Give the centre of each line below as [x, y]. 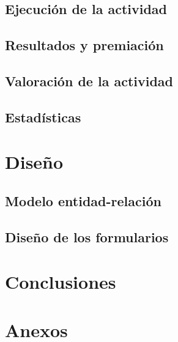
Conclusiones [61, 282]
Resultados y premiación [84, 45]
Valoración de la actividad [89, 80]
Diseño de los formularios [87, 236]
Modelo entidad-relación [83, 200]
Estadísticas [43, 117]
